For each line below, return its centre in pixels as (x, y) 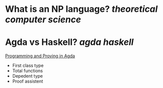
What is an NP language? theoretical (81, 9)
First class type (28, 66)
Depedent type (27, 76)
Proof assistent (28, 81)
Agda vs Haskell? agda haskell (69, 42)
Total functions (27, 71)
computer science (43, 20)
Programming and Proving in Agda (40, 56)
